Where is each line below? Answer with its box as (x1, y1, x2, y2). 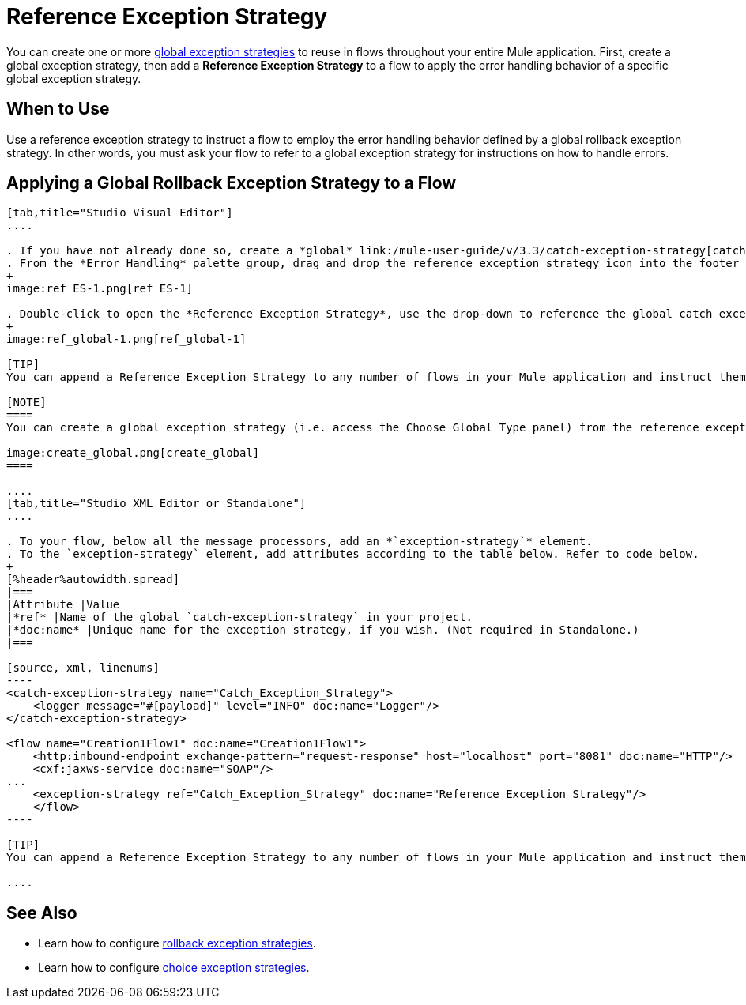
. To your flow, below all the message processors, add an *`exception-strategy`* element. (6, 535, 593, 548)
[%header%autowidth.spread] (6, 573, 180, 586)
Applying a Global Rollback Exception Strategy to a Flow (6, 173, 457, 194)
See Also (6, 902, 77, 923)
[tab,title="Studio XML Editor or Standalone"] (6, 497, 307, 510)
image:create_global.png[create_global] (6, 446, 260, 460)
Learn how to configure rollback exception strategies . (38, 936, 316, 950)
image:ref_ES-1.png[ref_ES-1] (6, 282, 194, 295)
